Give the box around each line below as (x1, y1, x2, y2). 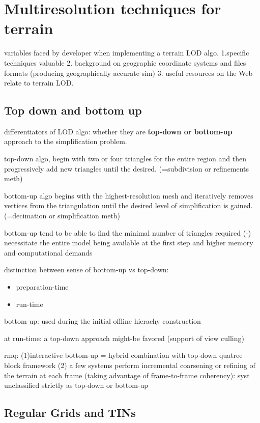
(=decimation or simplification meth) (4, 210, 121, 221)
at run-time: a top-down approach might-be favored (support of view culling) (4, 332, 244, 343)
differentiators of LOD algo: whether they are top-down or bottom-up (4, 126, 233, 136)
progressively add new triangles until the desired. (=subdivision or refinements (4, 163, 249, 174)
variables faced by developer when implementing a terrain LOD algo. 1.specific (4, 47, 249, 58)
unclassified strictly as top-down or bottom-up (4, 380, 149, 390)
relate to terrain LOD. (4, 77, 74, 88)
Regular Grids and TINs (4, 405, 136, 420)
